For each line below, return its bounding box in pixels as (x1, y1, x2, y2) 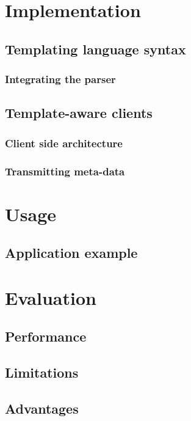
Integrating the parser (5, 71, 116, 87)
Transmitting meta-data (5, 163, 125, 178)
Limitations (5, 363, 79, 382)
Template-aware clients (5, 103, 153, 122)
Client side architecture (5, 135, 123, 150)
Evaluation (5, 285, 96, 310)
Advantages (5, 398, 79, 417)
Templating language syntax (5, 39, 186, 58)
